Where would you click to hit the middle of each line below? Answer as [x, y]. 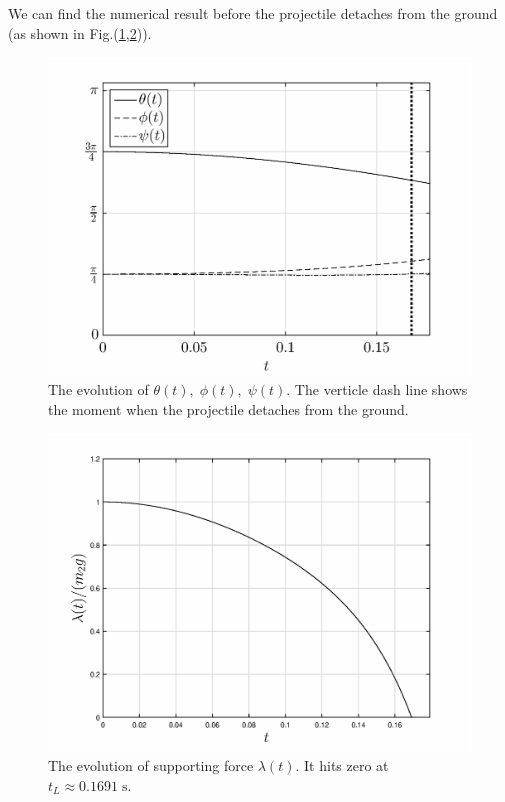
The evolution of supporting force [151, 765]
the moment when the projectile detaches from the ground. [228, 408]
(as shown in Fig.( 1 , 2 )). [80, 32]
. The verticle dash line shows [377, 389]
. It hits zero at [342, 765]
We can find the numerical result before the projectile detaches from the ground [253, 13]
